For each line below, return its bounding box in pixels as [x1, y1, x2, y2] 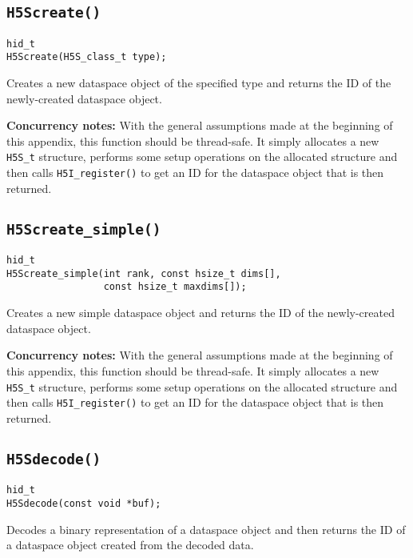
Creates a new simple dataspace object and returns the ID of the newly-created [6, 304, 395, 321]
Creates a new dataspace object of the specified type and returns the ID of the [6, 74, 391, 91]
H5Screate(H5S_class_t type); [6, 51, 167, 63]
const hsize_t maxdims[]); [103, 281, 247, 293]
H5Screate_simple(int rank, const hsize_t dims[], [6, 267, 281, 279]
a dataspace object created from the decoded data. [6, 536, 254, 553]
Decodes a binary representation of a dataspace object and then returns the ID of [6, 520, 406, 537]
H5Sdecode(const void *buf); [6, 497, 161, 509]
